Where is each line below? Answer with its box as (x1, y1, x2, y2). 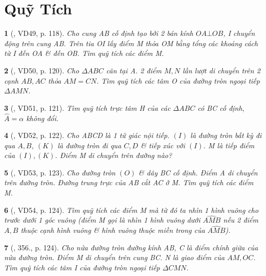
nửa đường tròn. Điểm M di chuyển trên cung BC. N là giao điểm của (4, 252, 225, 263)
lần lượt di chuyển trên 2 (182, 65, 260, 75)
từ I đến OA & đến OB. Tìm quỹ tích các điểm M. (4, 48, 164, 58)
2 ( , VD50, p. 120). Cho (4, 65, 79, 75)
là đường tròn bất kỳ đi (190, 130, 262, 141)
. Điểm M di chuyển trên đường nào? (55, 150, 172, 161)
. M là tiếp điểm (203, 140, 255, 150)
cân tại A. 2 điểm (106, 65, 162, 75)
